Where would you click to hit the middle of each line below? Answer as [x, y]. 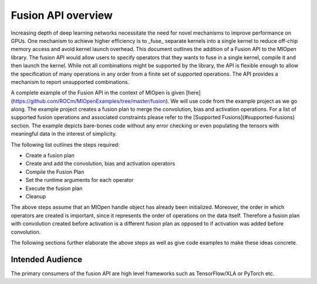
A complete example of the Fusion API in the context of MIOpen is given [98, 93]
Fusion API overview [62, 15]
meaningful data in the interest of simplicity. [64, 134]
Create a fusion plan [50, 155]
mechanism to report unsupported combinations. [70, 82]
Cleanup [36, 196]
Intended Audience [47, 259]
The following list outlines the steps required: [65, 144]
